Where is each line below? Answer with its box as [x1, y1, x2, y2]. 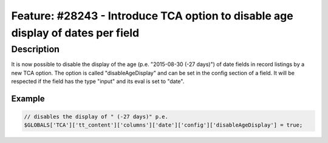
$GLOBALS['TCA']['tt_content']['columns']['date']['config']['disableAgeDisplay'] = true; [24, 122, 303, 128]
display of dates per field [11, 26, 140, 39]
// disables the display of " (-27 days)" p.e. [24, 113, 168, 120]
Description [11, 44, 60, 55]
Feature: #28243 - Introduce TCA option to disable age [11, 9, 294, 22]
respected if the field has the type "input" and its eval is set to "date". [11, 78, 185, 85]
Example [11, 93, 45, 104]
